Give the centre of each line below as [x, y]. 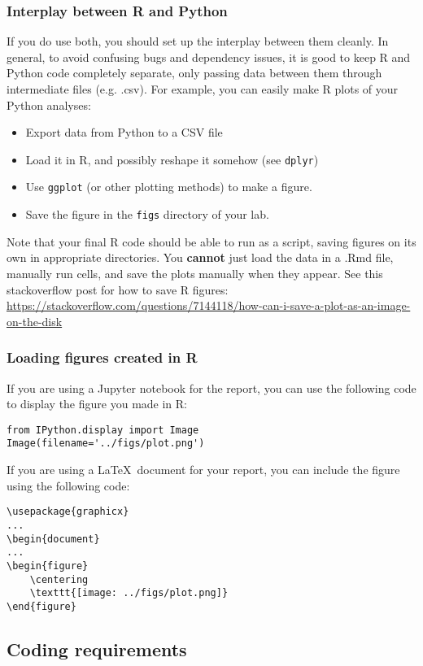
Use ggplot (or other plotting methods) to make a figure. [169, 187]
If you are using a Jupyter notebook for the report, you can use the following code [211, 387]
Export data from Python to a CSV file [124, 132]
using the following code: [68, 485]
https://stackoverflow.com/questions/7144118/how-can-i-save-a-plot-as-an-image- [209, 305]
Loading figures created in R [102, 357]
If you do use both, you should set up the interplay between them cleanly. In [198, 41]
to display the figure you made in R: [97, 404]
